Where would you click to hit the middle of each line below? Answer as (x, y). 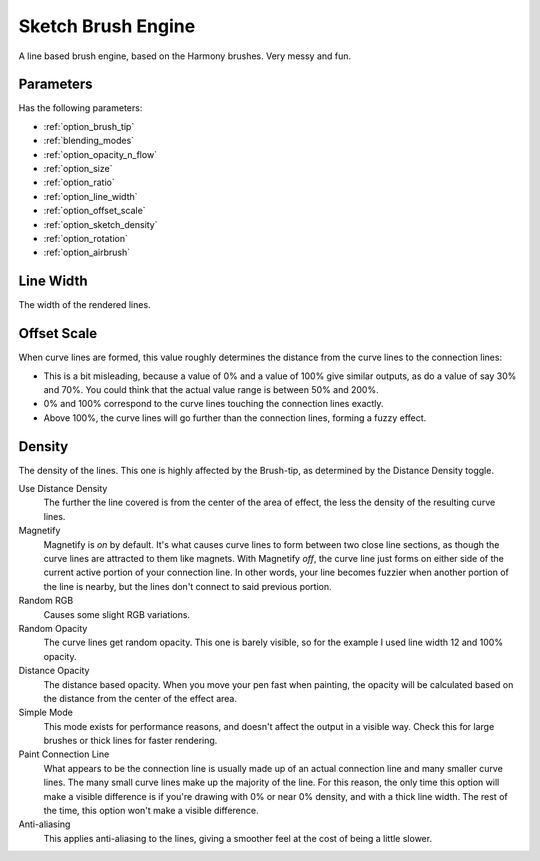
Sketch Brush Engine (107, 26)
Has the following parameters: (80, 108)
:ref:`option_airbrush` (87, 252)
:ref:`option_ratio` (79, 182)
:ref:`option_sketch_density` (101, 224)
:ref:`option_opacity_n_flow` (100, 154)
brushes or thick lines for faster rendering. (130, 741)
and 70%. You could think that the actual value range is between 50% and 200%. (211, 389)
